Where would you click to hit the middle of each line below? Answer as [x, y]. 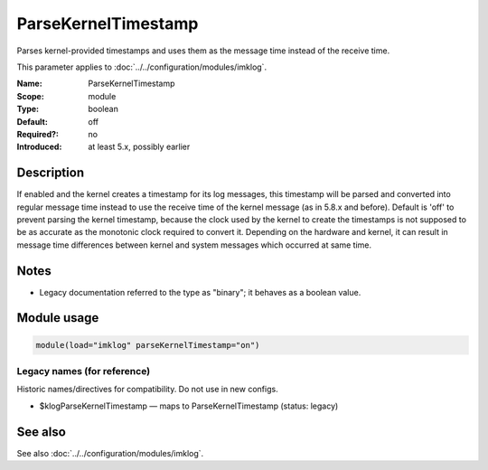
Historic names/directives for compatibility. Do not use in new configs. [148, 390]
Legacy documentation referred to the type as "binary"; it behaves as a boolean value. [200, 292]
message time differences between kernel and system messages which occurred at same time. [194, 245]
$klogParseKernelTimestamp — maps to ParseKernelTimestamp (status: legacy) [189, 406]
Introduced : [39, 147]
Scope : [30, 96]
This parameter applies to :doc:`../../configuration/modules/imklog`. [141, 67]
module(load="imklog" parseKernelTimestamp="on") [148, 345]
